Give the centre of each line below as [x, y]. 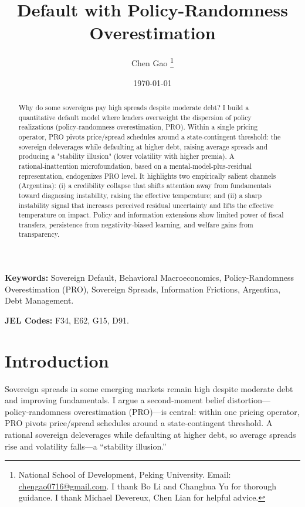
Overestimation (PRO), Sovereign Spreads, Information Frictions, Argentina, [143, 289]
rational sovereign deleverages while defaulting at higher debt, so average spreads [150, 435]
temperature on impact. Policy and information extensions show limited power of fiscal [151, 215]
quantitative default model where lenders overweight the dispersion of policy [135, 117]
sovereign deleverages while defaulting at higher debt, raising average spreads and [143, 146]
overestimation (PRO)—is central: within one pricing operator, [187, 411]
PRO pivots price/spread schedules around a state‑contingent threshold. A [139, 423]
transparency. [39, 234]
